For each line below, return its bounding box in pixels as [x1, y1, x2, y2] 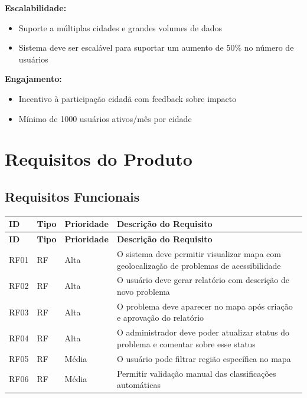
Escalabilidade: [5, 2, 67, 14]
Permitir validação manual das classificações [116, 367, 276, 379]
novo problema [116, 285, 170, 297]
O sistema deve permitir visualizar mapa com [116, 247, 281, 259]
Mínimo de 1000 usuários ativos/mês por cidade [18, 112, 192, 124]
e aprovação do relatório [116, 311, 204, 324]
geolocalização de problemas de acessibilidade [116, 259, 281, 271]
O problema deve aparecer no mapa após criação [116, 300, 293, 312]
